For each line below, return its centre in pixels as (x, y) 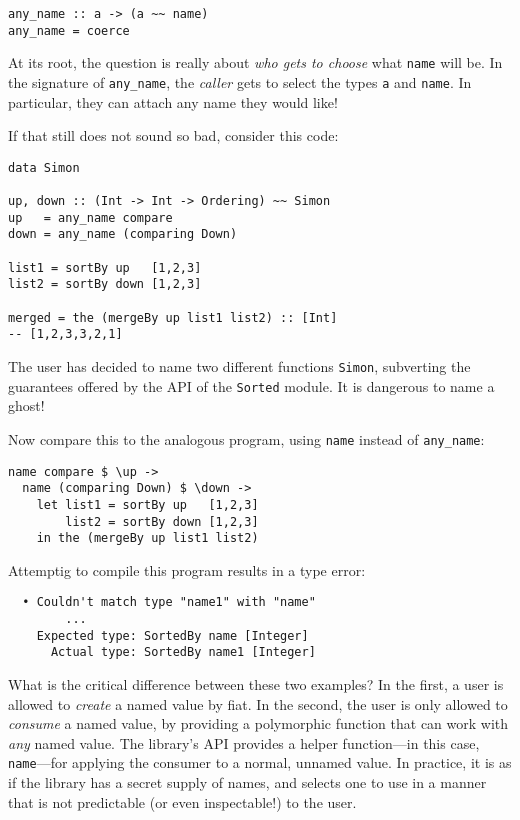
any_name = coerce (69, 30)
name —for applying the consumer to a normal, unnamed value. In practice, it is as (260, 762)
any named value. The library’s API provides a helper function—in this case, (244, 742)
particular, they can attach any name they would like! (173, 101)
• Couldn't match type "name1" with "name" (169, 602)
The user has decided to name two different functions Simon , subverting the (239, 366)
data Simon (44, 167)
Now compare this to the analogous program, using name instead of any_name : (246, 438)
